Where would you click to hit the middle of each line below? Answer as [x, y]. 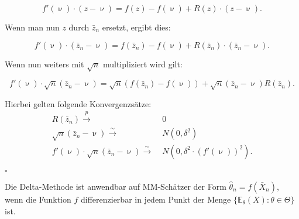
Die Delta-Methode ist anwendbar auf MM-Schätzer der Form [116, 186]
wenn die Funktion [38, 199]
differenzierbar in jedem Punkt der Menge [156, 199]
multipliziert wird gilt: [142, 64]
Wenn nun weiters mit [44, 64]
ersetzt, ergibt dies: [136, 27]
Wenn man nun [32, 27]
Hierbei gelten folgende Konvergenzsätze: [78, 103]
